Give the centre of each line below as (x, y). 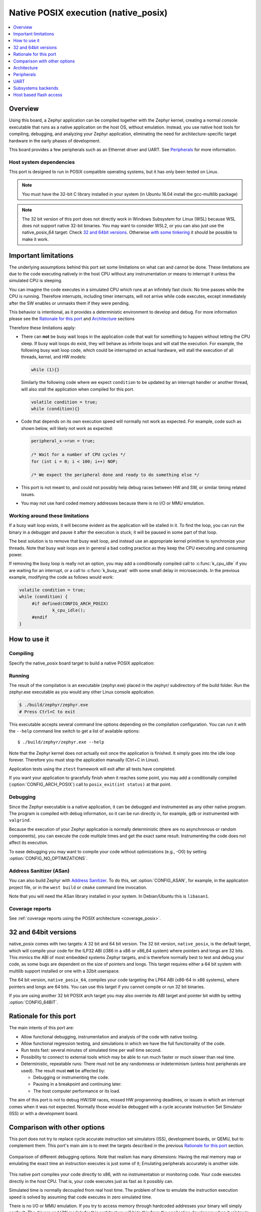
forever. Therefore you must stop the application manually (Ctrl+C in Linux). (84, 760)
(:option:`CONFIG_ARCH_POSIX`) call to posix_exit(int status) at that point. (90, 784)
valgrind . (20, 820)
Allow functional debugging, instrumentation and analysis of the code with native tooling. (109, 1037)
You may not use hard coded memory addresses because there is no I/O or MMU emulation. (113, 503)
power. (16, 555)
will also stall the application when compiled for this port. (78, 389)
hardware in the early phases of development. (55, 141)
